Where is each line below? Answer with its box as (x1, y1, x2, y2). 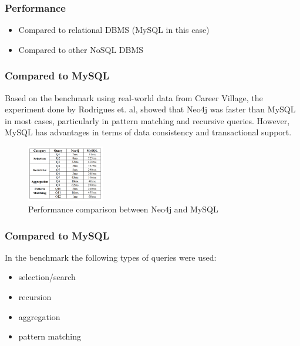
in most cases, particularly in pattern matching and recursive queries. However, (5, 114, 290, 127)
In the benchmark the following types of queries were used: (5, 251, 217, 263)
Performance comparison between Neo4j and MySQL (28, 203, 218, 215)
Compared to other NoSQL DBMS (18, 43, 144, 55)
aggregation (18, 310, 60, 322)
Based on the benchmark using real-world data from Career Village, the (5, 91, 263, 104)
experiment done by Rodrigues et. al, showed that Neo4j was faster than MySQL (5, 103, 296, 115)
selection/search (18, 271, 76, 283)
